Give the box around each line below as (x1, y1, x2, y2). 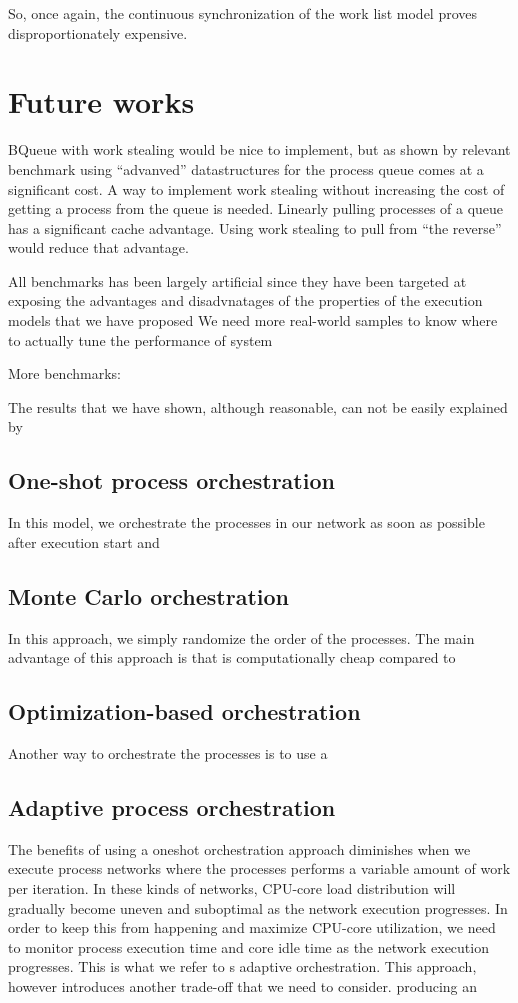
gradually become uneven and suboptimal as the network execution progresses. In (8, 897, 508, 918)
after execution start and (8, 531, 160, 552)
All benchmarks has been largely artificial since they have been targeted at (8, 270, 467, 291)
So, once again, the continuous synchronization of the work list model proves (8, 3, 478, 23)
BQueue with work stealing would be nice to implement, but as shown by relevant (8, 139, 511, 160)
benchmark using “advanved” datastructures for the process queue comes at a (8, 158, 484, 179)
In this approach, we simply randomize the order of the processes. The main (8, 627, 475, 648)
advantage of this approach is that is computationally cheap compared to (8, 647, 456, 668)
